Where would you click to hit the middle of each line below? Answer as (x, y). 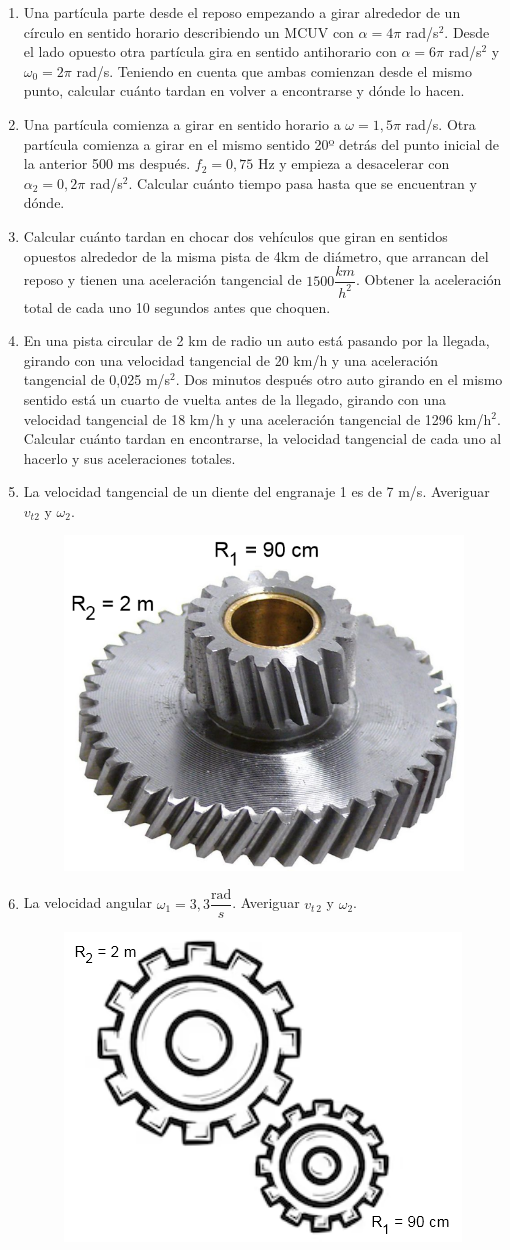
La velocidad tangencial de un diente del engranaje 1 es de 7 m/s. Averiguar (256, 491)
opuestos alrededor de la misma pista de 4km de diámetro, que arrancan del (256, 255)
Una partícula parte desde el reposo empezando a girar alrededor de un (242, 12)
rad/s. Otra (440, 123)
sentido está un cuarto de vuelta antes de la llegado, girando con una (235, 398)
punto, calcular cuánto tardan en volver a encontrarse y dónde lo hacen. (244, 90)
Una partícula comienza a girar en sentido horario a (182, 123)
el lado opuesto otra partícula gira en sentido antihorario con (210, 51)
